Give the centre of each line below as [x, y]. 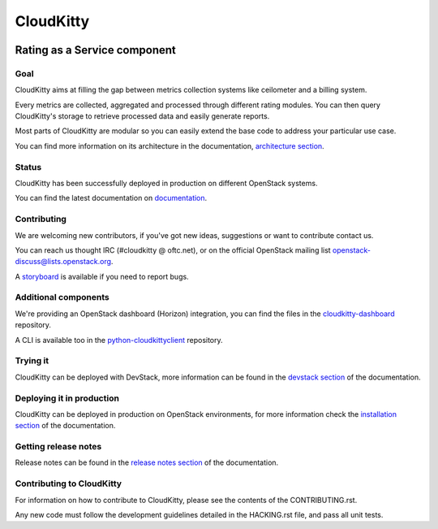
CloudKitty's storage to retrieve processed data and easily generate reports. [142, 116]
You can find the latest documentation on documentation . [111, 198]
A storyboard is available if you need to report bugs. [102, 276]
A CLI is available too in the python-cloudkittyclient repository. [119, 340]
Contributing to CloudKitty [68, 483]
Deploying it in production [67, 398]
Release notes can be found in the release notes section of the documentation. [147, 462]
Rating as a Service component [95, 50]
